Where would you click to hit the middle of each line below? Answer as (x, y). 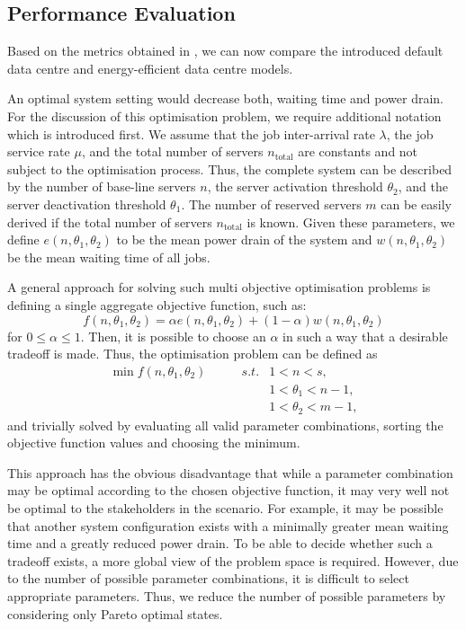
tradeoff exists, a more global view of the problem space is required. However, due (233, 560)
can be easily (416, 204)
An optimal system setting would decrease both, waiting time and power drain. (225, 98)
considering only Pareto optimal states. (115, 613)
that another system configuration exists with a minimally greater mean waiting (228, 525)
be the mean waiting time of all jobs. (109, 257)
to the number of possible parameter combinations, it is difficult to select (208, 578)
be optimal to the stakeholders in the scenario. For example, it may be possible (225, 508)
